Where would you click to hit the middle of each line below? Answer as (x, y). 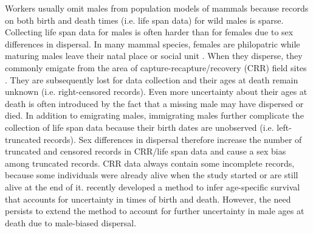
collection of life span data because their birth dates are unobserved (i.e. (139, 127)
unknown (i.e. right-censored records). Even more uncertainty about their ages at (156, 92)
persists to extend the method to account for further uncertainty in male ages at (155, 211)
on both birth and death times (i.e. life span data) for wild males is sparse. (144, 20)
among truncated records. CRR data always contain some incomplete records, (150, 163)
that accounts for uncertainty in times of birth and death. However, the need (148, 199)
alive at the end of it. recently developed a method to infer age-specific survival (153, 186)
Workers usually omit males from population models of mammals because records (157, 8)
